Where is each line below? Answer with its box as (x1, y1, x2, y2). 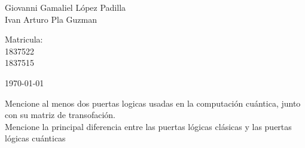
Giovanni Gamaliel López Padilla (5, 1, 126, 13)
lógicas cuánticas (5, 132, 66, 144)
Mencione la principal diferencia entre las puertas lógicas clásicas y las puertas (5, 120, 292, 132)
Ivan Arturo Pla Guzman (5, 13, 97, 25)
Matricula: (5, 33, 43, 46)
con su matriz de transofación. (5, 108, 115, 121)
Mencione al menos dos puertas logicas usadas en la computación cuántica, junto (5, 96, 301, 109)
